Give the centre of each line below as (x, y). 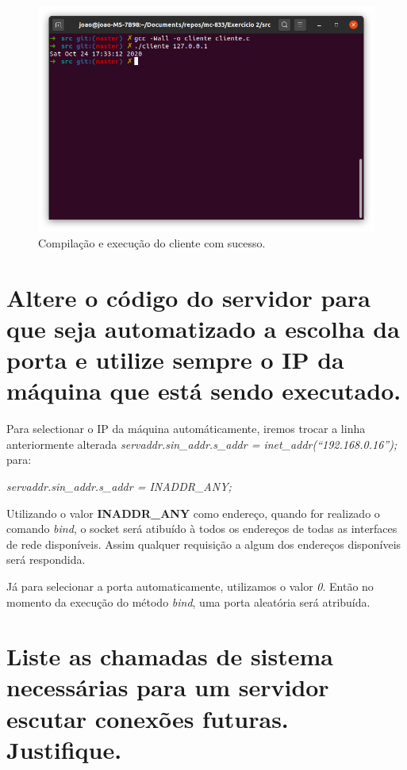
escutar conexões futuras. (148, 718)
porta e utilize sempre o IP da (175, 360)
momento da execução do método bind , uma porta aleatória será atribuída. (188, 601)
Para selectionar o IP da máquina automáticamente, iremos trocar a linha (186, 429)
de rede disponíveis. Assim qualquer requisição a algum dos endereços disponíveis (204, 544)
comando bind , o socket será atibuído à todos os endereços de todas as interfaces (202, 529)
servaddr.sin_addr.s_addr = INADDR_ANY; (119, 486)
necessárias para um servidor (168, 687)
